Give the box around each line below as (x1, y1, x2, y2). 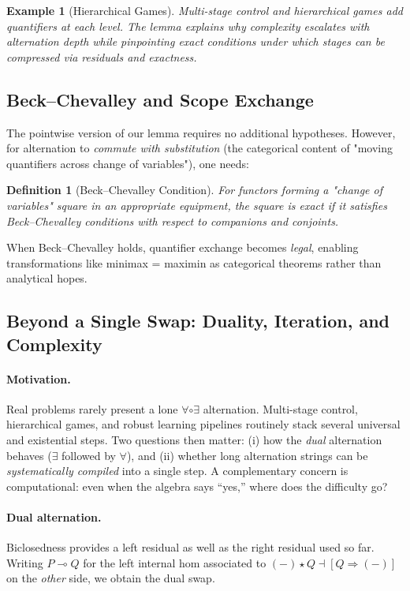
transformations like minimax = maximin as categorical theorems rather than (6, 254, 382, 271)
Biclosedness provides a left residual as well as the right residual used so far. (6, 539, 375, 555)
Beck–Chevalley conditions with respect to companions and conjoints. (6, 212, 339, 229)
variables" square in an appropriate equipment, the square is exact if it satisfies (6, 196, 387, 213)
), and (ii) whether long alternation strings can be (126, 447, 368, 463)
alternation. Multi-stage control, (203, 400, 358, 417)
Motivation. (6, 370, 71, 387)
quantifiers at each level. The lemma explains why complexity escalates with (6, 17, 370, 34)
